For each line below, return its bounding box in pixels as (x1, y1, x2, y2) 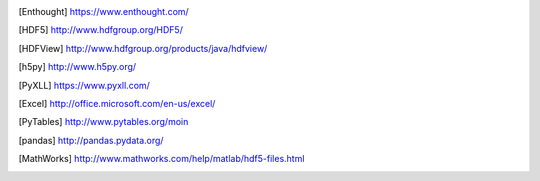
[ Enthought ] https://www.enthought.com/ (18, 6, 189, 17)
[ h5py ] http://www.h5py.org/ (18, 61, 137, 73)
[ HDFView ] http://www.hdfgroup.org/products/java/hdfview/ (18, 42, 268, 54)
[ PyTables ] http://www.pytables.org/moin (18, 116, 189, 128)
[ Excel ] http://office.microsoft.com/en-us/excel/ (18, 97, 216, 109)
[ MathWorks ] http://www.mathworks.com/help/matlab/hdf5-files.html (18, 153, 305, 165)
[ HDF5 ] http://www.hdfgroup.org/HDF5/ (18, 24, 184, 36)
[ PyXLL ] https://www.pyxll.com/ (18, 79, 150, 91)
